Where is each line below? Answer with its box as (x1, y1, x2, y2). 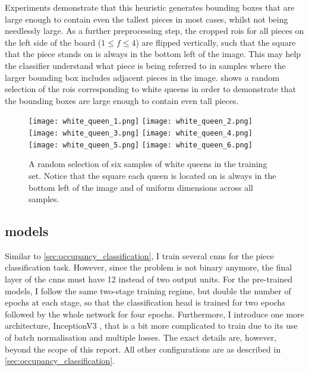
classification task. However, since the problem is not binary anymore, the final (5, 261, 292, 273)
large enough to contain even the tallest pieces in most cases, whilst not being (5, 12, 288, 25)
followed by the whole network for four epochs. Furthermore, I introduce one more (5, 307, 304, 320)
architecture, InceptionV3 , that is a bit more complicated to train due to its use (5, 319, 298, 332)
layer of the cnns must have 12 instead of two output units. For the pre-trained (5, 273, 293, 285)
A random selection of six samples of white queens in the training (29, 158, 267, 170)
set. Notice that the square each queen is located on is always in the (29, 169, 276, 181)
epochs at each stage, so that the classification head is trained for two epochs (5, 296, 285, 309)
